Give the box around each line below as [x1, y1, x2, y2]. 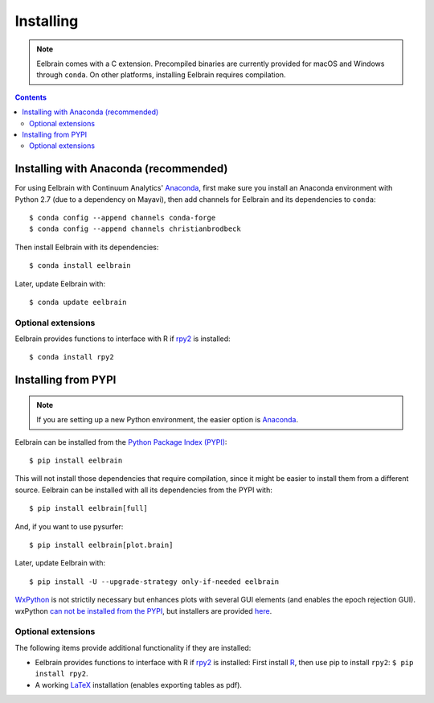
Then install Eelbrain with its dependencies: [14, 242, 159, 252]
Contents [14, 92, 47, 102]
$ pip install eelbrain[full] [29, 504, 149, 513]
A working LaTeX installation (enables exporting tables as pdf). [35, 680, 243, 689]
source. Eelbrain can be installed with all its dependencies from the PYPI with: [14, 485, 272, 495]
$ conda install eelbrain [29, 261, 132, 270]
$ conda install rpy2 [29, 352, 114, 362]
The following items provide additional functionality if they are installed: [14, 643, 252, 652]
